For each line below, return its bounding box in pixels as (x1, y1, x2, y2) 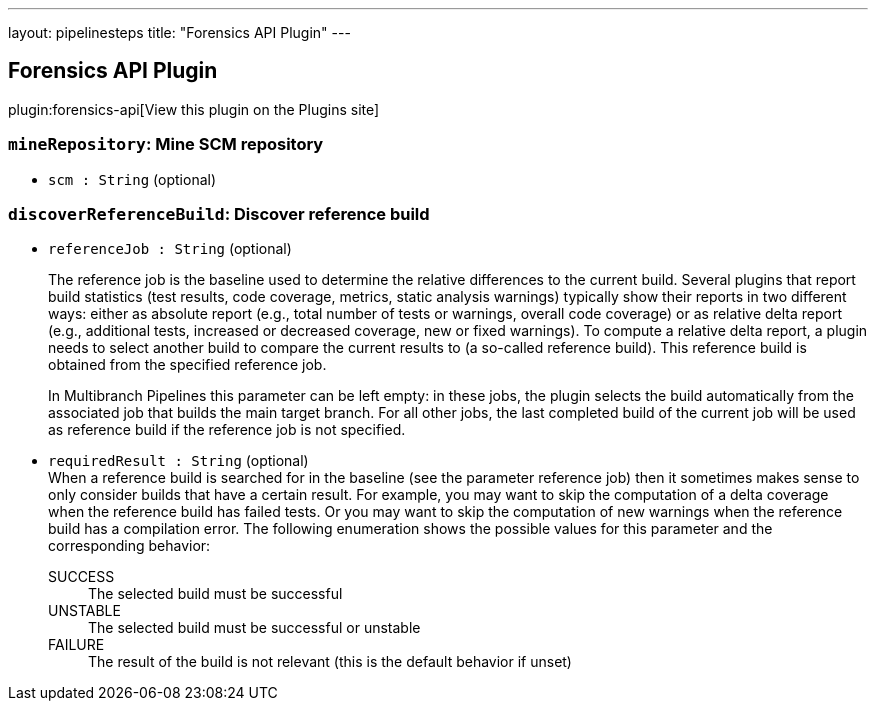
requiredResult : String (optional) (48, 452, 309, 470)
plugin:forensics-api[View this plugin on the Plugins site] (8, 100, 380, 118)
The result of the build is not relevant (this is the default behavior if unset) (88, 653, 572, 671)
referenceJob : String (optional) (48, 240, 292, 258)
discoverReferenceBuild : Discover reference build (8, 203, 430, 224)
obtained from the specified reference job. (48, 356, 327, 374)
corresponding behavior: (48, 537, 211, 555)
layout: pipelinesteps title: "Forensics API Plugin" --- (8, 24, 351, 41)
